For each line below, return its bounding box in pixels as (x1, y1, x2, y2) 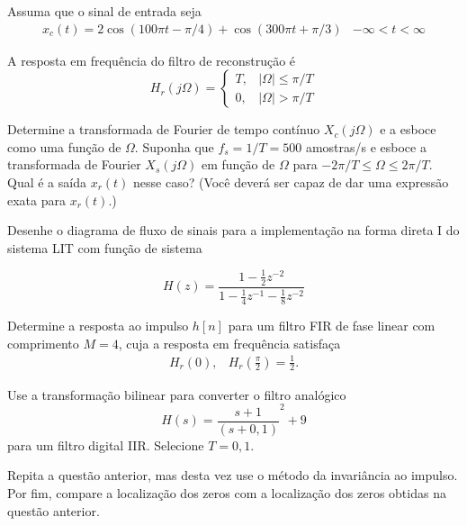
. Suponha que (134, 137, 214, 156)
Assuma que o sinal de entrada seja (7, 2, 202, 20)
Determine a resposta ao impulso (7, 315, 189, 334)
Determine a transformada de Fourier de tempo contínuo (7, 120, 320, 139)
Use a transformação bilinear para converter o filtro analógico (7, 385, 346, 404)
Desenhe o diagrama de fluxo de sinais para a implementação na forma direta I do (7, 221, 460, 240)
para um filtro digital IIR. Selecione (7, 435, 204, 454)
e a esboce (380, 120, 436, 139)
